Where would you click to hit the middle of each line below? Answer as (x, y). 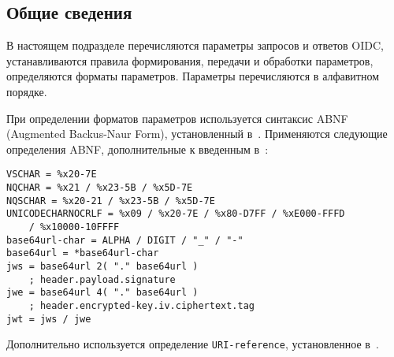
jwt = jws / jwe (49, 319)
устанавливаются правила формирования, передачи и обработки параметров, (190, 60)
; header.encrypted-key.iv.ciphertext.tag (141, 305)
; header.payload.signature (102, 279)
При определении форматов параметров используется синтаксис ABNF (177, 118)
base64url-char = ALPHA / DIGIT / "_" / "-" (125, 240)
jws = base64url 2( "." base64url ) (102, 266)
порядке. (27, 91)
